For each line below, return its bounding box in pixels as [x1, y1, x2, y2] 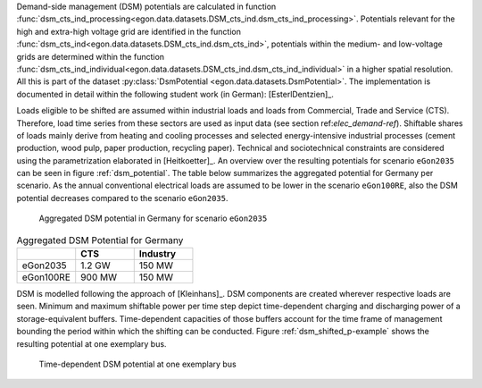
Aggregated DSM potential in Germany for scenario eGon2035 [38, 213, 268, 224]
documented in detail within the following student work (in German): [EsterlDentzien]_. [16, 89, 334, 99]
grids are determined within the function [16, 51, 165, 62]
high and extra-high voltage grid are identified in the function [16, 26, 241, 37]
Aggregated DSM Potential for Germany [16, 233, 184, 246]
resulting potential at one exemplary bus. [16, 338, 167, 349]
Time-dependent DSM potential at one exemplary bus [38, 358, 237, 369]
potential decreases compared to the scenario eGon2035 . [16, 192, 229, 203]
